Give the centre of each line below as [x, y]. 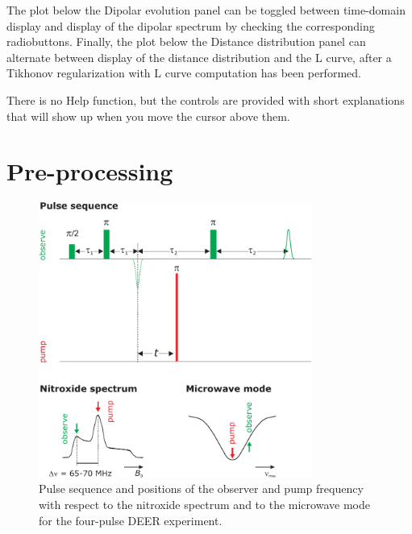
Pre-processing [90, 171]
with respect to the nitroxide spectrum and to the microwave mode [204, 504]
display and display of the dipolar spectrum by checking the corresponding [191, 25]
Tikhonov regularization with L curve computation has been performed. [184, 73]
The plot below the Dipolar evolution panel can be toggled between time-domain [206, 10]
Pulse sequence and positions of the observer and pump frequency [201, 488]
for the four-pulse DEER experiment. [131, 520]
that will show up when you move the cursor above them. [148, 116]
